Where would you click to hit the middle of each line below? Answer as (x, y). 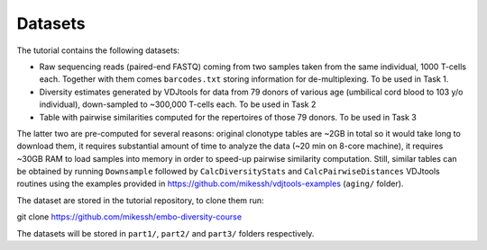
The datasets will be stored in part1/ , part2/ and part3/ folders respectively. (165, 233)
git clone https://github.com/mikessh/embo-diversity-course (129, 217)
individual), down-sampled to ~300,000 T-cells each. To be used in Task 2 (178, 104)
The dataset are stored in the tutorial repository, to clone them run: (141, 200)
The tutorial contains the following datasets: (98, 50)
